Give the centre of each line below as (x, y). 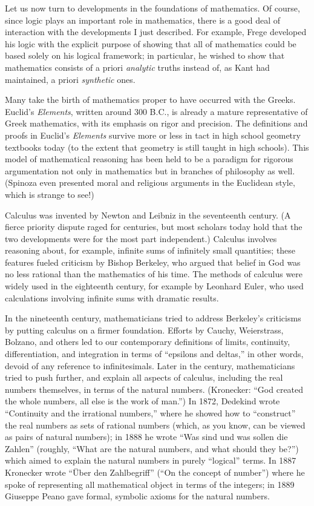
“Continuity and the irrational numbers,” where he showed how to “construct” (150, 413)
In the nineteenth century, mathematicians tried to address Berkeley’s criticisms (153, 318)
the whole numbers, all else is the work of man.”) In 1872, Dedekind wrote (142, 401)
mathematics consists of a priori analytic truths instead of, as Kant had (137, 67)
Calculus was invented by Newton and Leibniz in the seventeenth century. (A (148, 215)
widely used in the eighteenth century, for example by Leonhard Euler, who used (154, 286)
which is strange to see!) (50, 194)
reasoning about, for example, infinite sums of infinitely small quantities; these (150, 250)
